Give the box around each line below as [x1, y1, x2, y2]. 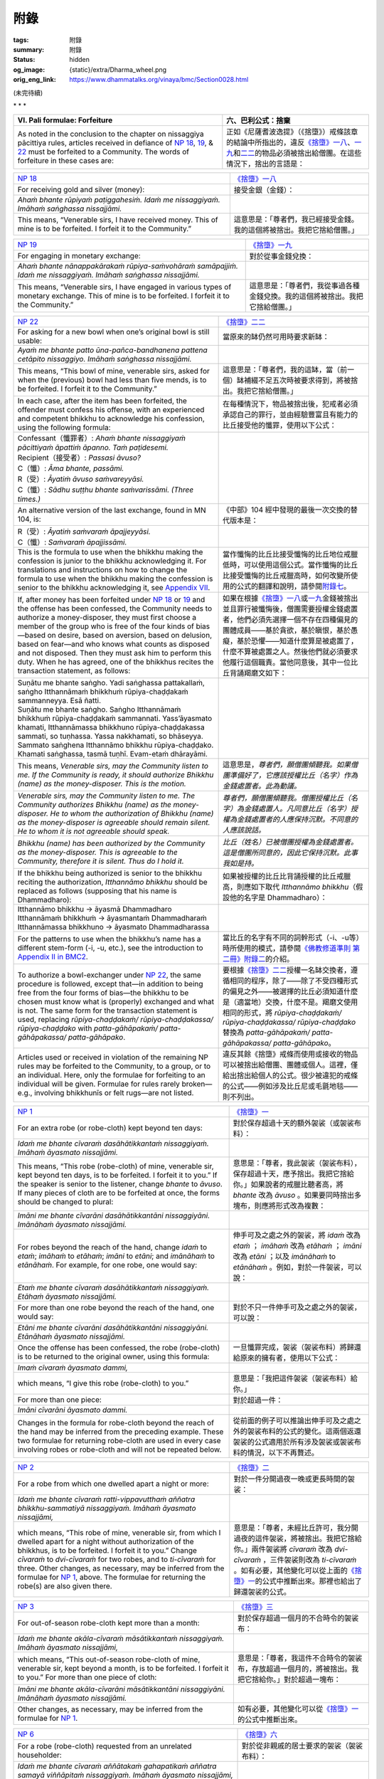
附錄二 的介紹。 [244, 954, 294, 964]
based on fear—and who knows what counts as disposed [17, 639, 210, 649]
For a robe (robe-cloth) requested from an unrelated [17, 1741, 192, 1751]
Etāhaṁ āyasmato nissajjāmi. [17, 1292, 117, 1302]
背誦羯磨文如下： [230, 668, 287, 678]
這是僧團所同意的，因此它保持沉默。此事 [223, 848, 358, 857]
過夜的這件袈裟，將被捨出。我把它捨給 [233, 1533, 362, 1543]
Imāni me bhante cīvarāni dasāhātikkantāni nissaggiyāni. [17, 1210, 210, 1220]
